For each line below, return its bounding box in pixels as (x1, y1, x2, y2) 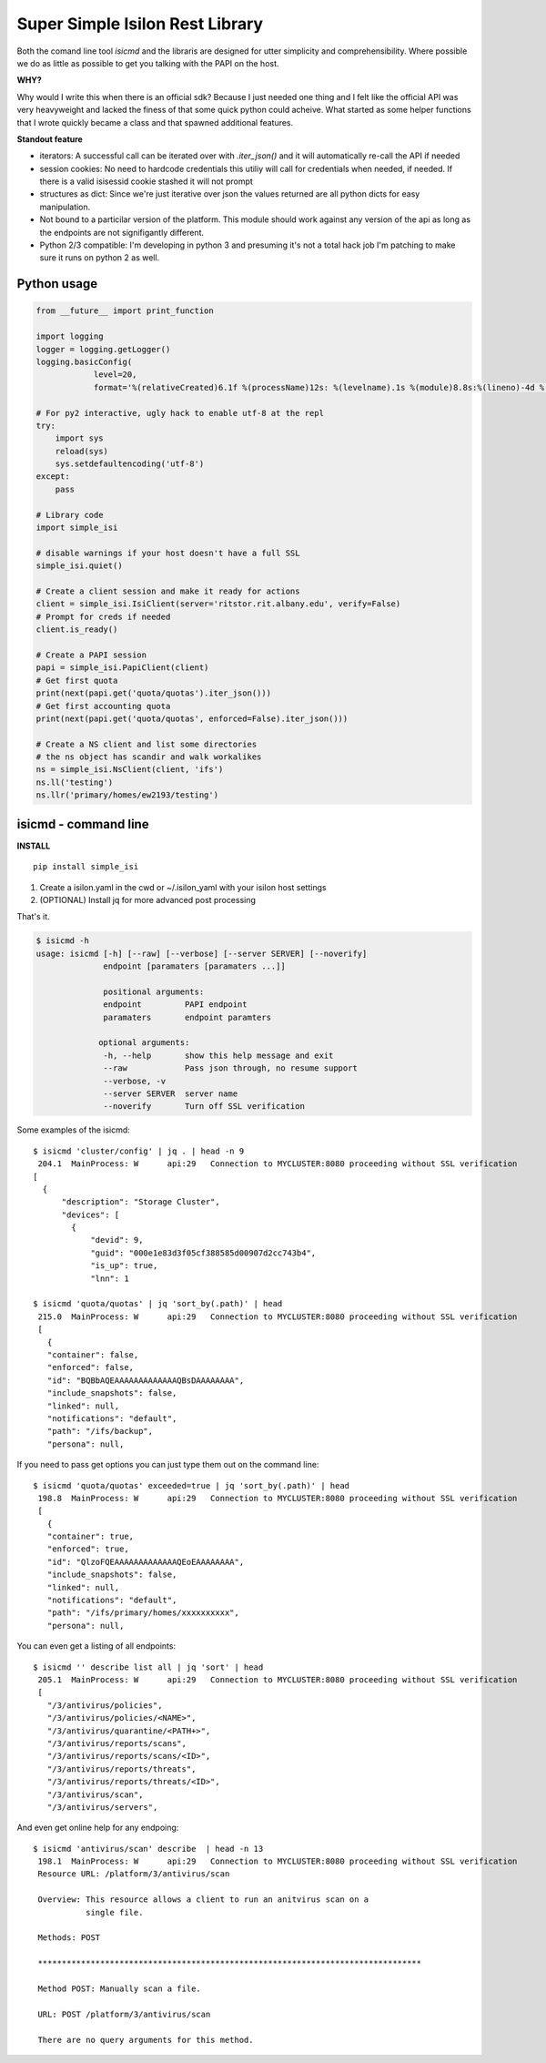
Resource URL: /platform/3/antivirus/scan (37, 1869, 230, 1879)
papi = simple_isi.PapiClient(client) (35, 663, 209, 673)
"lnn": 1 (90, 1273, 129, 1284)
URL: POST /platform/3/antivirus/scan (37, 2008, 211, 2019)
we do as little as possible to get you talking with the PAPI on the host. (16, 57, 279, 68)
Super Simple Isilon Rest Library (16, 14, 264, 34)
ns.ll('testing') (35, 777, 114, 788)
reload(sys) (55, 446, 109, 456)
